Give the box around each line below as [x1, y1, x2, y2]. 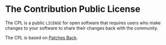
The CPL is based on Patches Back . [5, 35, 78, 41]
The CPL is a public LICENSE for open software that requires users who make [5, 20, 161, 26]
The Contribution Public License [5, 3, 141, 15]
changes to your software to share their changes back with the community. [5, 25, 159, 31]
